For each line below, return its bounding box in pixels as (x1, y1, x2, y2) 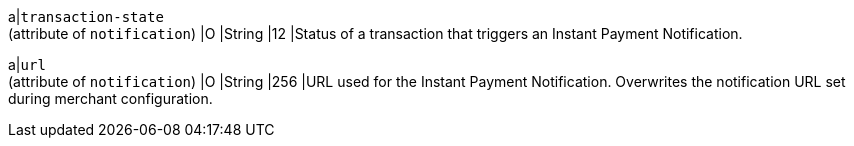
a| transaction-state (8, 8, 164, 25)
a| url (8, 56, 46, 73)
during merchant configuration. (8, 90, 213, 107)
